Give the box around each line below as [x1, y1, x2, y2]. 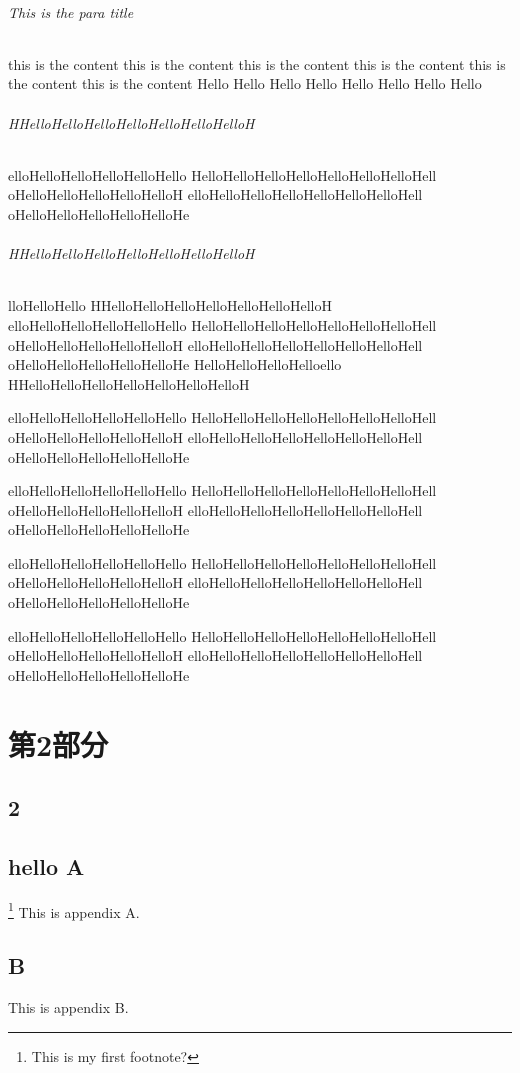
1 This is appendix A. [8, 898, 140, 922]
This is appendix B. [8, 997, 129, 1018]
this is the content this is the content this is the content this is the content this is [8, 53, 506, 74]
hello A [8, 851, 85, 881]
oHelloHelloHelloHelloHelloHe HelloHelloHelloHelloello [8, 354, 342, 375]
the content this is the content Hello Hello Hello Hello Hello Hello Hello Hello [8, 73, 482, 94]
